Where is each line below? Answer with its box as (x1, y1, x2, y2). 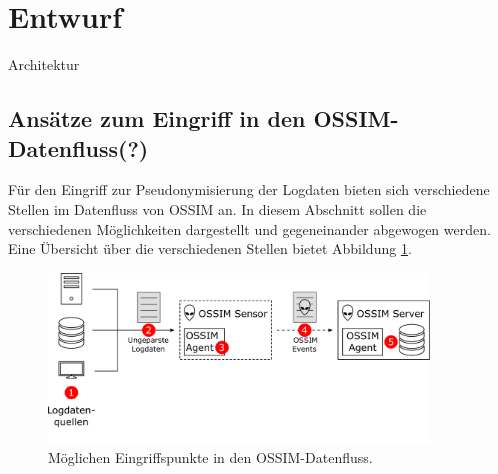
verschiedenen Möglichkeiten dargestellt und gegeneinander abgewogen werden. (8, 218, 491, 239)
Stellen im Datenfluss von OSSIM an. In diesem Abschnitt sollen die (8, 198, 427, 219)
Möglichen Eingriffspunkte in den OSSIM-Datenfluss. (48, 446, 373, 467)
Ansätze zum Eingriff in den (8, 103, 306, 134)
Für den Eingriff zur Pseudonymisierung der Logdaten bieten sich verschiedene (8, 179, 490, 200)
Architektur (8, 54, 80, 75)
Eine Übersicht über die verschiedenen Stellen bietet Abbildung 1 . (8, 238, 412, 259)
